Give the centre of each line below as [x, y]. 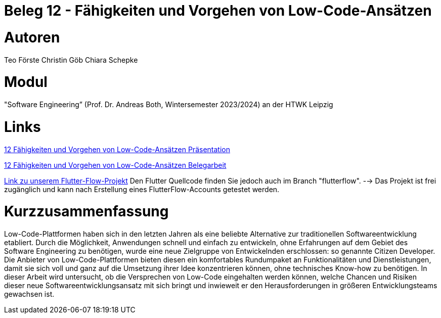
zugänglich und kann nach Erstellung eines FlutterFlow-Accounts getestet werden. [142, 189]
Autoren [32, 37]
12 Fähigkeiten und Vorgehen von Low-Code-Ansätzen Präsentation [117, 149]
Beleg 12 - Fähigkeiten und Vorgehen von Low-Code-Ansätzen [218, 11]
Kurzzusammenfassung [86, 212]
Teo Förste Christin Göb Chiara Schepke [71, 60]
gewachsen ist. [29, 294]
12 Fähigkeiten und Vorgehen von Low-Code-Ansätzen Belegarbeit [115, 165]
